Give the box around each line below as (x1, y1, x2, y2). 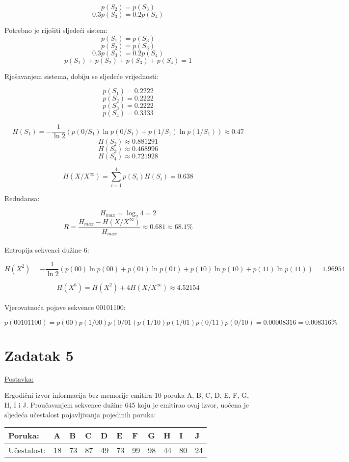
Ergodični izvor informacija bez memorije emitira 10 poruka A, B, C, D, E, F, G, (4, 390, 249, 400)
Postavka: (4, 373, 34, 384)
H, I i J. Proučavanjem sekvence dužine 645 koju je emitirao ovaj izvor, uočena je (4, 400, 249, 410)
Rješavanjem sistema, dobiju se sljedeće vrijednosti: (4, 71, 159, 81)
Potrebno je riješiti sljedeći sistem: (4, 25, 107, 35)
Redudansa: (4, 193, 40, 204)
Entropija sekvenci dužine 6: (4, 244, 89, 255)
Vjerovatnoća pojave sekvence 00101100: (4, 302, 126, 312)
